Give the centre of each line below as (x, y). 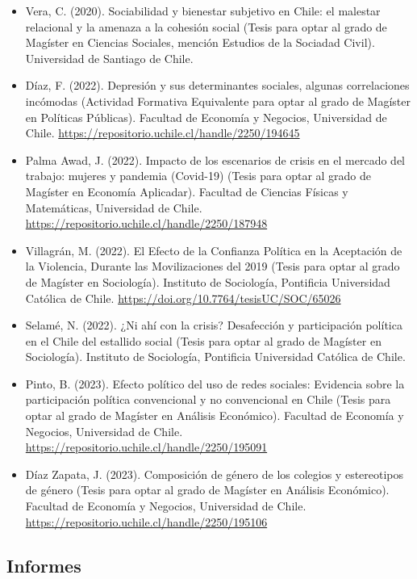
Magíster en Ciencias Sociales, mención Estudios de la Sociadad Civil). (200, 42)
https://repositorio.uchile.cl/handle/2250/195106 (146, 521)
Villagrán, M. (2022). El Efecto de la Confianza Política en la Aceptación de (214, 250)
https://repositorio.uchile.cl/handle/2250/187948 (146, 223)
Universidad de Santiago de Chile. (109, 58)
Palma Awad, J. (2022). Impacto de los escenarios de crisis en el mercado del (215, 159)
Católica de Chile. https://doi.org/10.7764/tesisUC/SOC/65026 (183, 298)
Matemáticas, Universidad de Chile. (114, 207)
